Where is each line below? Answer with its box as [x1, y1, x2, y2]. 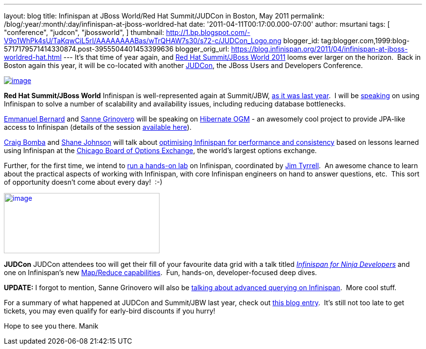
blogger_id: [283, 36, 319, 45]
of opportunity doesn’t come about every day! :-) [4, 178, 162, 186]
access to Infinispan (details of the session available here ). [4, 123, 192, 131]
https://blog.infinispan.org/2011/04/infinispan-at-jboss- [231, 45, 408, 53]
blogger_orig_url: [175, 45, 230, 53]
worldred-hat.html [4, 53, 62, 61]
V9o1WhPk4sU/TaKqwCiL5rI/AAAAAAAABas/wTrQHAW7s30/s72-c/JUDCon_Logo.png [4, 36, 282, 45]
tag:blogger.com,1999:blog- [321, 36, 410, 45]
